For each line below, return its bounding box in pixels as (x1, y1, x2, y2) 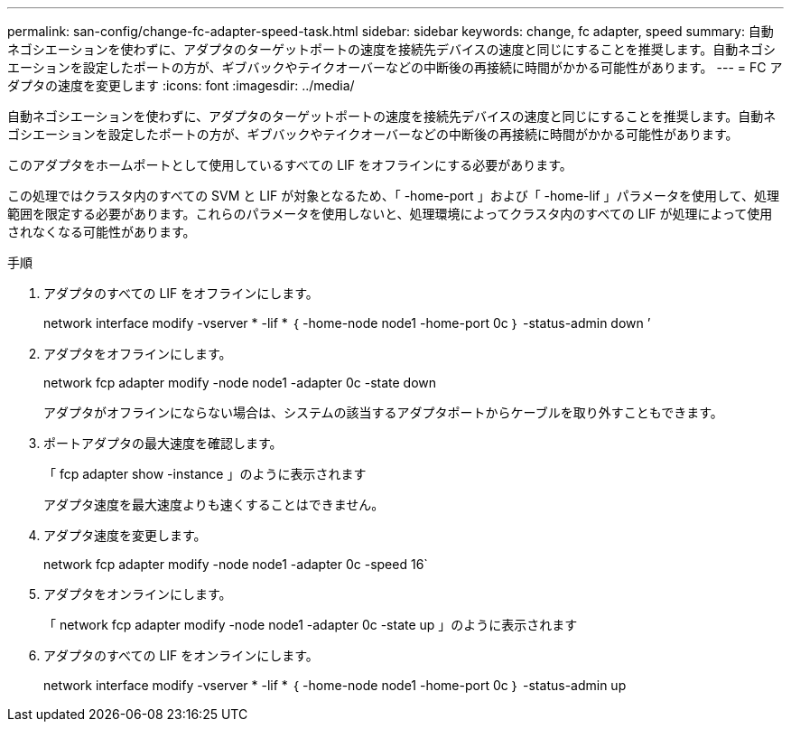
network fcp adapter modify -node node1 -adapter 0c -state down (43, 375, 437, 390)
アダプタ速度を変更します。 (43, 528, 207, 543)
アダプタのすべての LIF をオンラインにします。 (43, 648, 319, 663)
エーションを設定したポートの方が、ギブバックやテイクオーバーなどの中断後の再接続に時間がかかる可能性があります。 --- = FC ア (7, 60, 783, 75)
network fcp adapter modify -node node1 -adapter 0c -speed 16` (43, 556, 428, 572)
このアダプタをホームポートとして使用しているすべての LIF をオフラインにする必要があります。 (7, 157, 572, 173)
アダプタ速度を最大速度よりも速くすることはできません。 (43, 497, 385, 512)
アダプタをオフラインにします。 (43, 346, 232, 361)
